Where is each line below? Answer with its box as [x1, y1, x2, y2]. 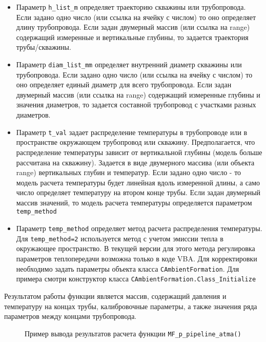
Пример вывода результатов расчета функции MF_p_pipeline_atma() [25, 328, 241, 338]
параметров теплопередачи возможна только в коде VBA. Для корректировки [16, 253, 257, 264]
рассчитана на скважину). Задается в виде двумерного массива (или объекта [16, 157, 255, 167]
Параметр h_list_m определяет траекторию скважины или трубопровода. [16, 2, 246, 12]
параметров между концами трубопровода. [4, 311, 137, 321]
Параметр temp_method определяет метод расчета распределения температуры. [16, 223, 262, 234]
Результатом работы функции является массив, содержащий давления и [4, 290, 227, 301]
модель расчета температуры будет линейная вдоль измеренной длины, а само [16, 177, 260, 187]
